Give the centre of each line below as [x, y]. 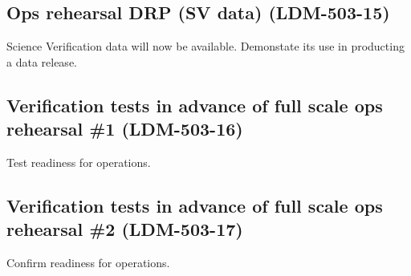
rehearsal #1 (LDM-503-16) [125, 129]
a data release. [42, 61]
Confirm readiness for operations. [88, 263]
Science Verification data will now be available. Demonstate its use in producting [205, 46]
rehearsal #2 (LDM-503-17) [125, 229]
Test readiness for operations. [79, 162]
